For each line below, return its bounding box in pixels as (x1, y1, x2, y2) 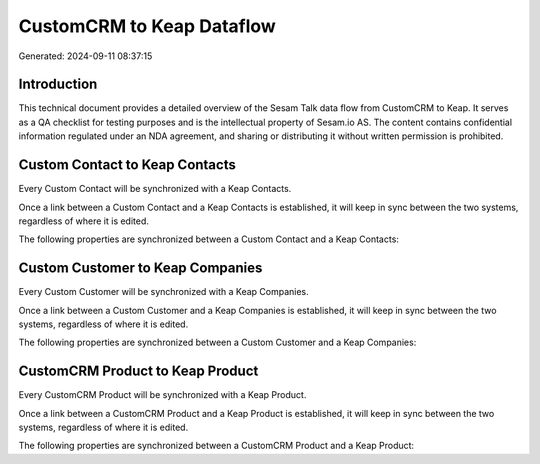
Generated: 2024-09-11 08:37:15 (18, 50, 153, 62)
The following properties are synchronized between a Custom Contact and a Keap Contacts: (18, 233, 400, 245)
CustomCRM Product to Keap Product (18, 363, 259, 380)
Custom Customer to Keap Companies (18, 260, 263, 277)
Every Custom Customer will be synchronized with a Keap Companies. (18, 286, 309, 298)
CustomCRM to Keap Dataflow (18, 15, 277, 37)
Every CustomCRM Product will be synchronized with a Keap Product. (18, 389, 307, 401)
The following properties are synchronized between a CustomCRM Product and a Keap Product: (18, 440, 415, 452)
